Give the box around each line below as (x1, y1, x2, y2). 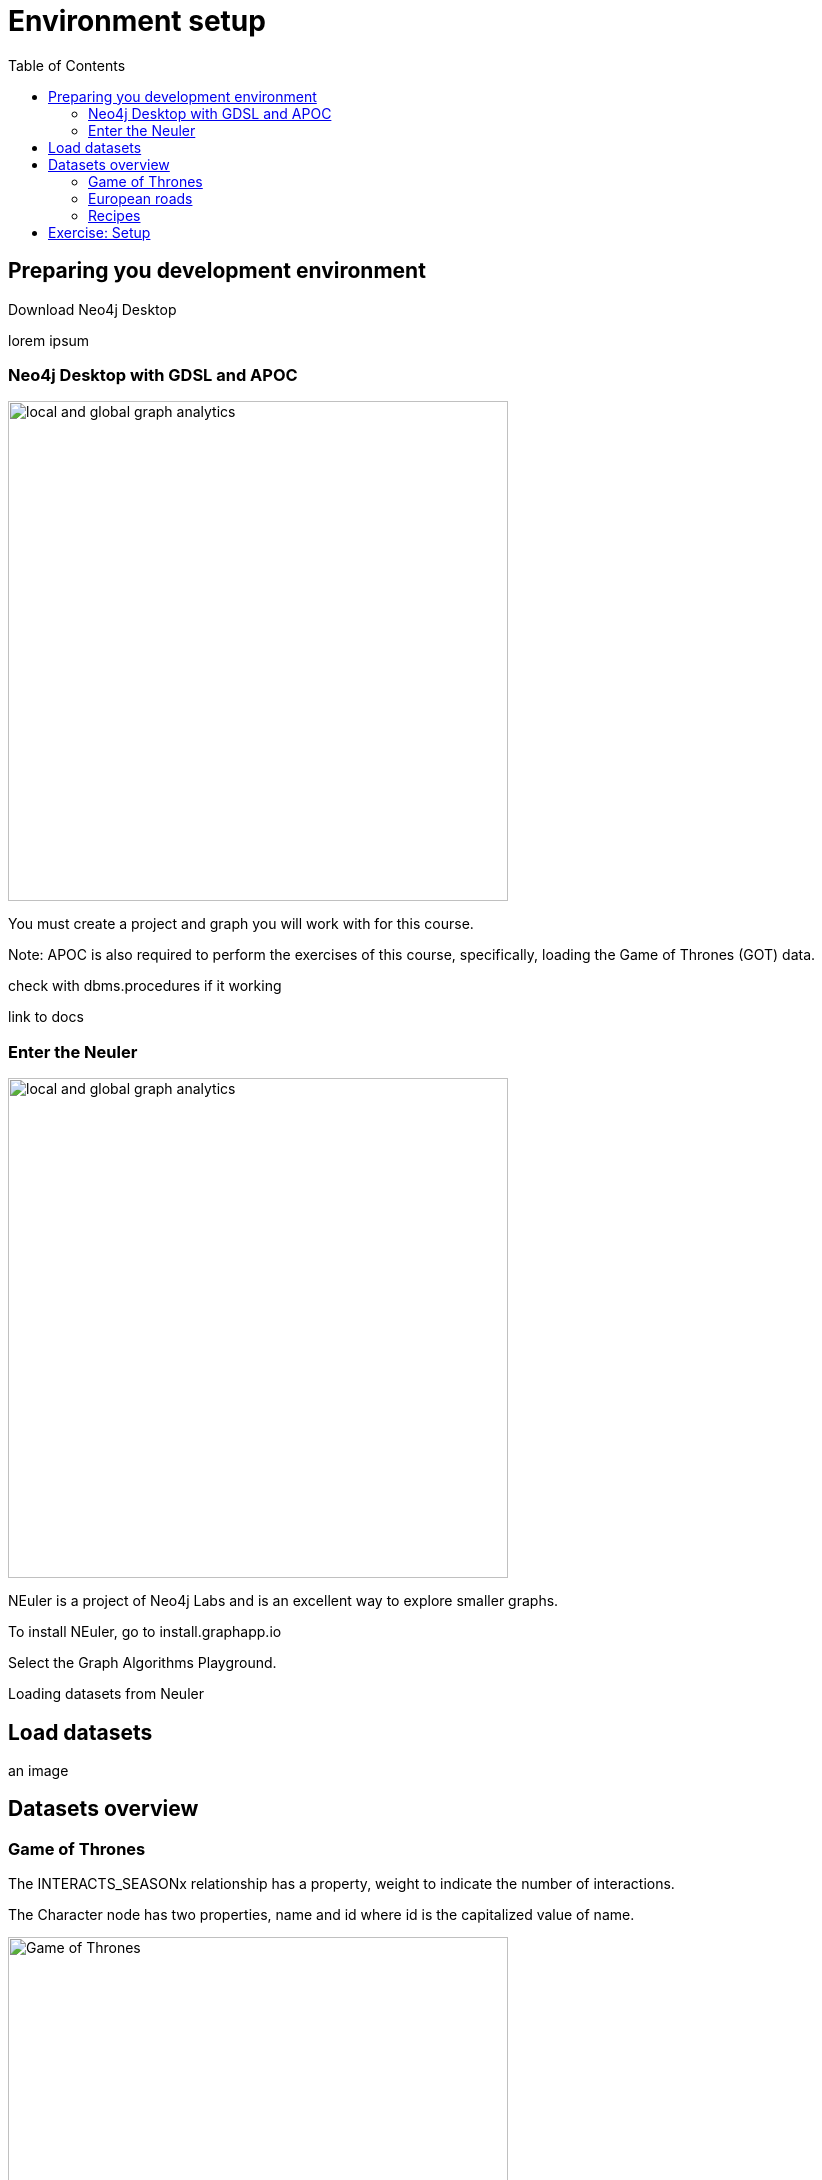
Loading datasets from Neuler (8, 1685, 204, 1703)
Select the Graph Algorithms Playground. (8, 1654, 277, 1672)
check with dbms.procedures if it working (8, 977, 282, 995)
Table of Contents (8, 56, 126, 74)
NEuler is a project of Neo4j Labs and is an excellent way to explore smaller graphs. (8, 1592, 559, 1610)
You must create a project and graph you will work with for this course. (8, 915, 474, 933)
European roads (88, 189, 193, 207)
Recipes (88, 206, 141, 224)
